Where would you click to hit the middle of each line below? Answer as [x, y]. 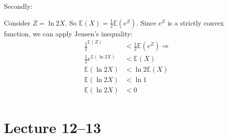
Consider [17, 22]
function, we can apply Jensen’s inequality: [68, 33]
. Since [146, 22]
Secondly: [18, 6]
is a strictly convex [196, 22]
